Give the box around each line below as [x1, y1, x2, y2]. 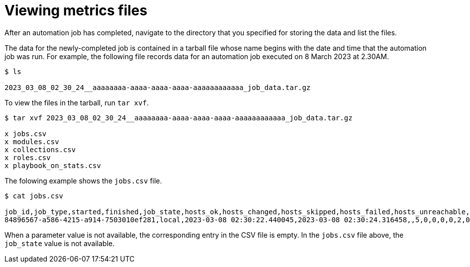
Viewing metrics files [4, 2, 148, 19]
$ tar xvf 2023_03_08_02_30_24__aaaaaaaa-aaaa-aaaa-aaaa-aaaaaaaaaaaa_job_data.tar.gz [4, 113, 353, 122]
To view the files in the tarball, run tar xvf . [4, 98, 149, 107]
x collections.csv [4, 145, 76, 154]
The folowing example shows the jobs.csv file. [4, 176, 162, 185]
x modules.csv [4, 137, 59, 146]
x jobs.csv [4, 129, 47, 138]
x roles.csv [4, 153, 51, 162]
